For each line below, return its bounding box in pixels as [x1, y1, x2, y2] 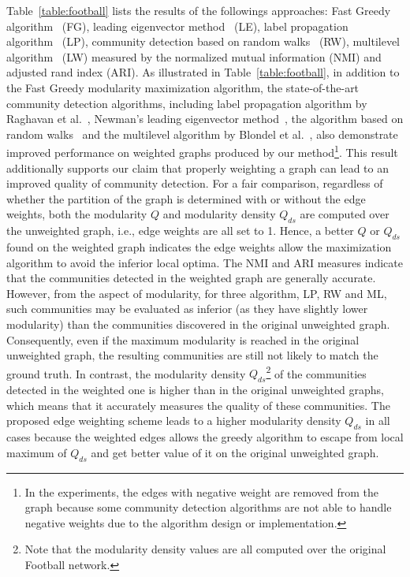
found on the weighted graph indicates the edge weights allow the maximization [6, 238, 392, 255]
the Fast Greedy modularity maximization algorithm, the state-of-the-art [6, 79, 360, 95]
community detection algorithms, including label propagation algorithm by [6, 95, 367, 111]
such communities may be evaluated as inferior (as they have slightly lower [6, 300, 368, 317]
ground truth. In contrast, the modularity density [6, 365, 246, 382]
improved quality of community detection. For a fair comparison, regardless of [6, 175, 383, 192]
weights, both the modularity [6, 206, 147, 222]
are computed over [300, 206, 389, 222]
